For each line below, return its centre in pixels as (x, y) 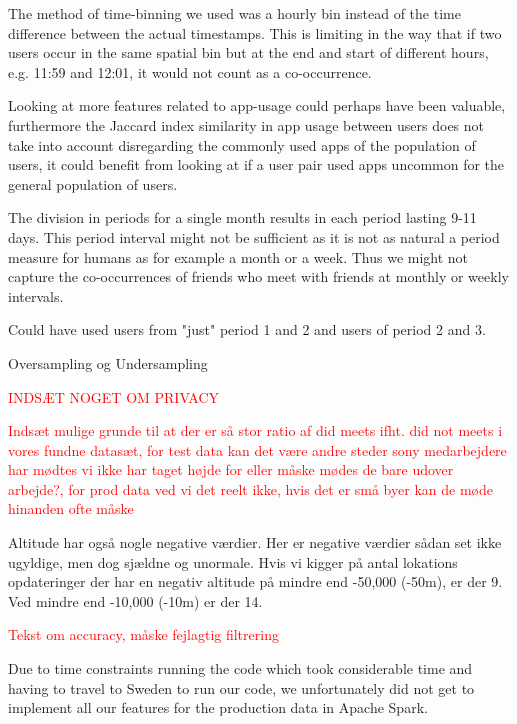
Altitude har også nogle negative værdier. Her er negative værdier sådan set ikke (255, 542)
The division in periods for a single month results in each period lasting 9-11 (242, 217)
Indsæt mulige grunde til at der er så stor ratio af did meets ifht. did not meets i (255, 430)
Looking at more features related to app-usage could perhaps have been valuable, (257, 105)
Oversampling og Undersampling (108, 362)
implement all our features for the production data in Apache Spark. (218, 707)
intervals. (36, 295)
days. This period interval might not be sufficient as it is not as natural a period (254, 236)
